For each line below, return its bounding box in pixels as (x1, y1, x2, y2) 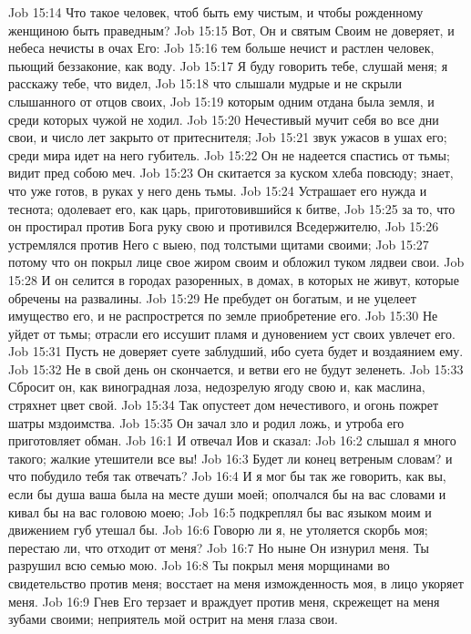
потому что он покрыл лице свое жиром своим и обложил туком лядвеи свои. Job (8, 252, 465, 271)
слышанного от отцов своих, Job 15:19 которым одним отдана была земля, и (8, 91, 435, 110)
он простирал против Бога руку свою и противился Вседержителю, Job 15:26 (8, 217, 439, 236)
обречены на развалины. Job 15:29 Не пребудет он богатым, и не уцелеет (8, 288, 416, 307)
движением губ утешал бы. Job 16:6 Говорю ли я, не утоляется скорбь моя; (8, 520, 428, 539)
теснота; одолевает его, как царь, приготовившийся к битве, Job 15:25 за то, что (8, 199, 456, 218)
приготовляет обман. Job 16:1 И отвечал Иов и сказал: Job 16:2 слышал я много (8, 431, 456, 450)
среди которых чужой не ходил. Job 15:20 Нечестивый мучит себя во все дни (8, 109, 439, 128)
